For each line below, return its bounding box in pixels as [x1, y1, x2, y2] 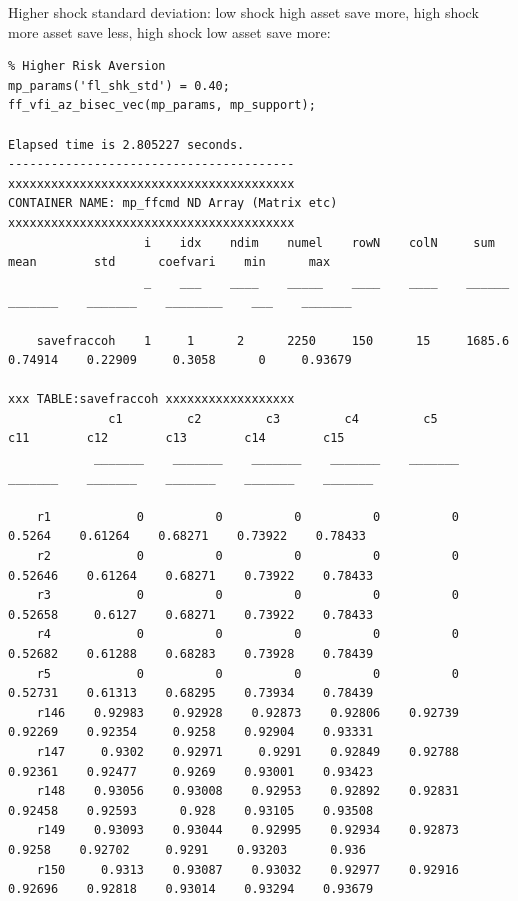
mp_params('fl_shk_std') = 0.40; [8, 78, 230, 93]
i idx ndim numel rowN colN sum [144, 235, 495, 250]
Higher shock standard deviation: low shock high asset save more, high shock [8, 2, 479, 22]
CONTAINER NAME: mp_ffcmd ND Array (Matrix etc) [8, 196, 338, 211]
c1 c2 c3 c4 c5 [108, 411, 438, 426]
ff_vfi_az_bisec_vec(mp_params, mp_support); [8, 98, 316, 113]
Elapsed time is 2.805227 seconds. [8, 137, 245, 152]
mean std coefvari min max [8, 255, 331, 270]
